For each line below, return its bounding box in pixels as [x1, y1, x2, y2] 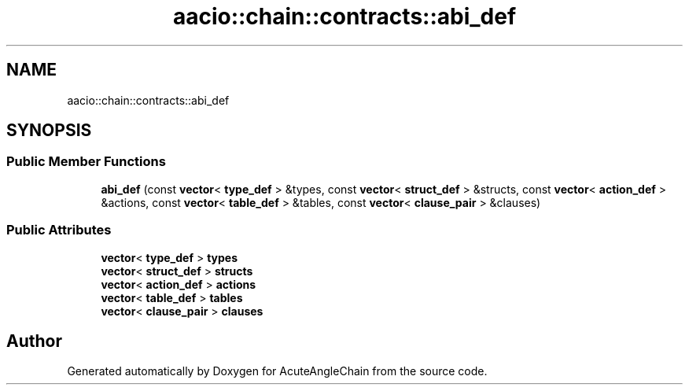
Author [6, 330, 62, 351]
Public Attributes [6, 222, 112, 238]
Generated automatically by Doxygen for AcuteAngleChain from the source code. [67, 364, 488, 378]
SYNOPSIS [6, 120, 92, 141]
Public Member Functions [6, 153, 166, 170]
